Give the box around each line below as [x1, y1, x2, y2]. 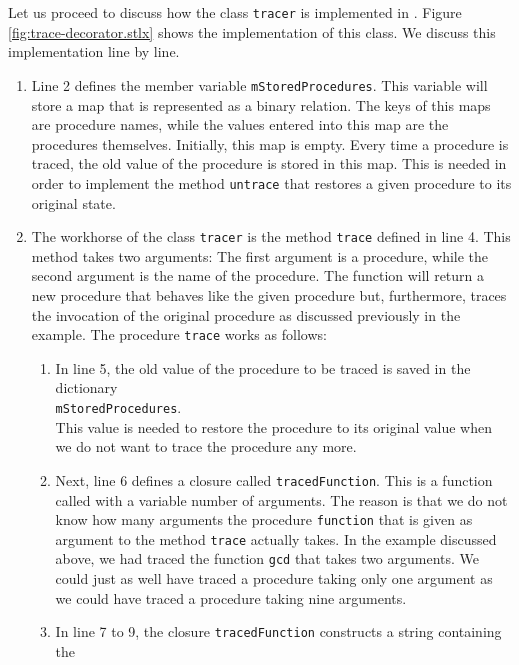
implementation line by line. [8, 41, 180, 62]
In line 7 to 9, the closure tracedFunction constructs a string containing [55, 621, 502, 642]
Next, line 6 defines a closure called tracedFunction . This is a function [55, 469, 493, 490]
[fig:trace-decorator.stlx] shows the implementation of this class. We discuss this [8, 21, 496, 42]
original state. [31, 192, 116, 213]
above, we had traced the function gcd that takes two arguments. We [55, 548, 480, 569]
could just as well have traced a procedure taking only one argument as [55, 568, 493, 589]
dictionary [55, 377, 118, 398]
